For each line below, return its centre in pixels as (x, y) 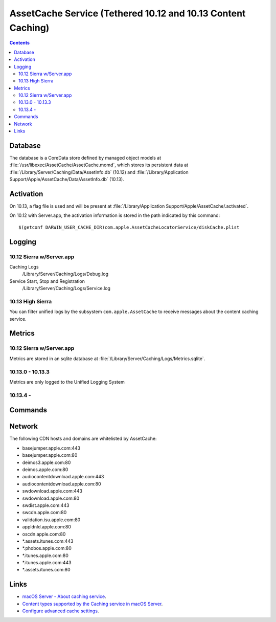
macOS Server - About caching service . (64, 596)
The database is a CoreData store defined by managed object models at (85, 158)
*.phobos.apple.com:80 (47, 548)
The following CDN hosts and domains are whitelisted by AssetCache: (83, 439)
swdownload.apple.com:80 (51, 498)
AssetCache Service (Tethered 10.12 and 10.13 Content (128, 13)
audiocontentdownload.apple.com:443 (63, 477)
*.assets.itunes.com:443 (48, 541)
